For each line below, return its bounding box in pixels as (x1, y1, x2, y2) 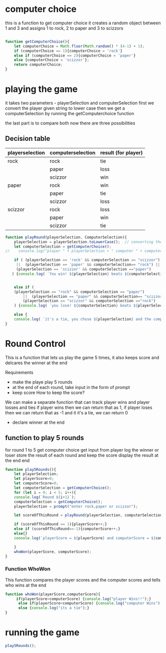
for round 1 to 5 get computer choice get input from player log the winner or (5, 447, 159, 453)
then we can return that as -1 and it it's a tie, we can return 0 (5, 409, 128, 415)
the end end (5, 457, 30, 463)
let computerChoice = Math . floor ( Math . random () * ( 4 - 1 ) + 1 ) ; (14, 44, 145, 49)
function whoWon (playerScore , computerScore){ (5, 591, 100, 596)
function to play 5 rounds (5, 434, 84, 442)
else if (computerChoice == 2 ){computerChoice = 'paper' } (14, 53, 136, 58)
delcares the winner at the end (5, 360, 68, 366)
